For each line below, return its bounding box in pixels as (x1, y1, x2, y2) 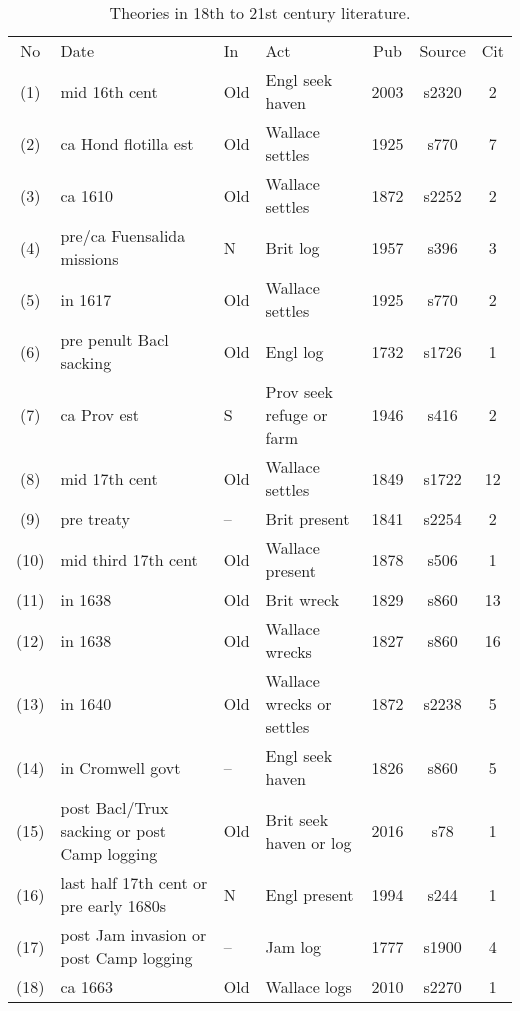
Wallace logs (265, 975, 352, 998)
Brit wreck (265, 588, 340, 611)
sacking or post (60, 819, 167, 842)
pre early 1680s (60, 894, 166, 917)
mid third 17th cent (60, 547, 198, 571)
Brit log (265, 235, 320, 259)
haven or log (265, 830, 352, 854)
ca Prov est (60, 403, 140, 426)
